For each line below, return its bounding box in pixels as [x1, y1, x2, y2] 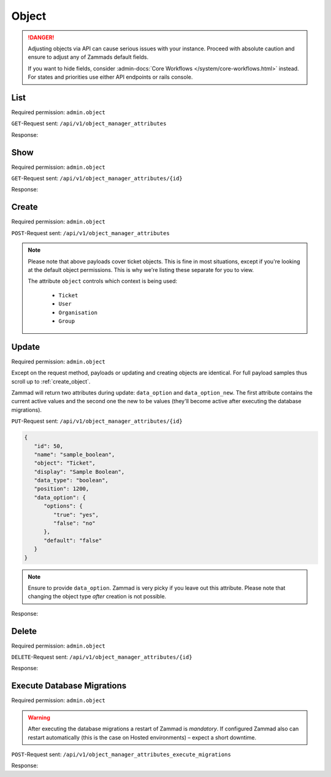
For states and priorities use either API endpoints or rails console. [28, 74, 193, 81]
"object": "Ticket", [34, 460, 96, 466]
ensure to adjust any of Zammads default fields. [28, 53, 149, 61]
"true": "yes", [53, 511, 99, 518]
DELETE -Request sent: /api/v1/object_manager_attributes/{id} [11, 654, 192, 661]
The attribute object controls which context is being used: [28, 277, 178, 285]
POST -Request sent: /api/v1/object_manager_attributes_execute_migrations [11, 751, 231, 758]
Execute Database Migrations [11, 681, 127, 691]
